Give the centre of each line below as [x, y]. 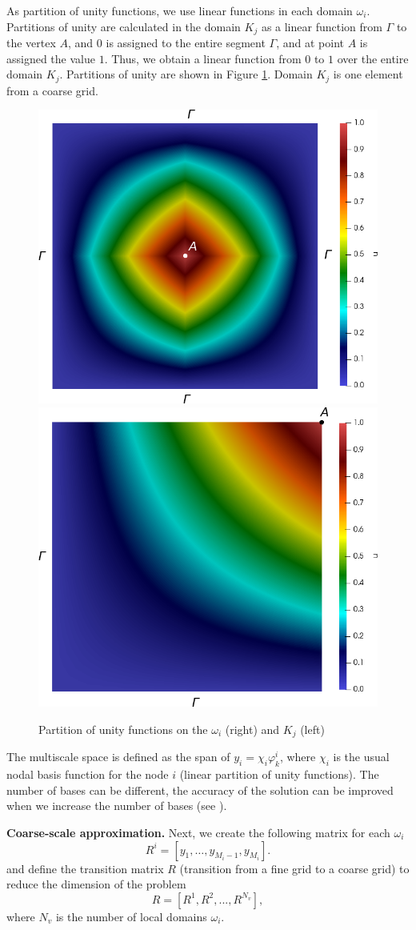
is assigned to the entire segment [186, 43]
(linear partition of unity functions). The [279, 774]
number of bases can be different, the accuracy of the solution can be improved [200, 790]
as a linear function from [322, 26]
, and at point [310, 43]
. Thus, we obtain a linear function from [203, 58]
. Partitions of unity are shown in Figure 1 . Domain [186, 74]
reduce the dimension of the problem [96, 884]
